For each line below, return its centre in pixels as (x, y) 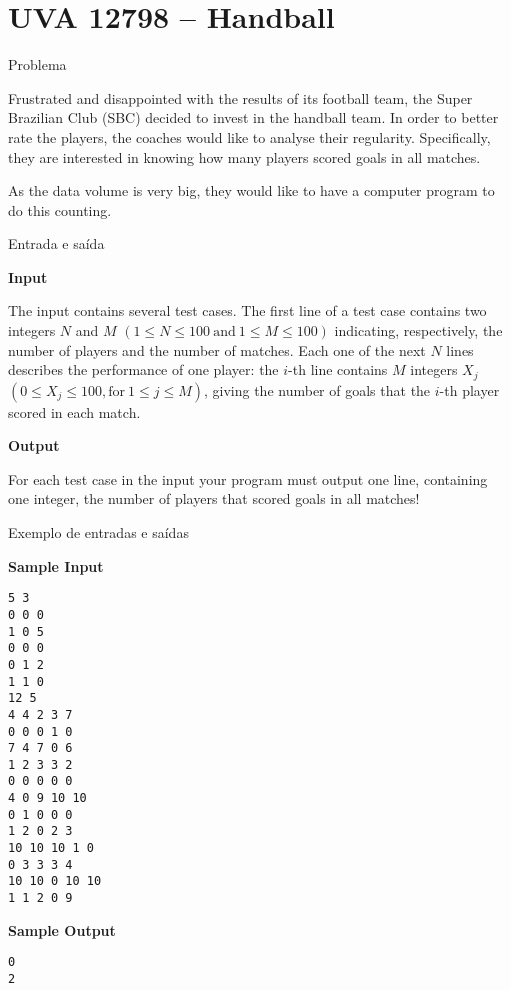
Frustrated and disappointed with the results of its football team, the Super (240, 97)
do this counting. (60, 209)
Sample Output (62, 929)
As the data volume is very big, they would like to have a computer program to (251, 190)
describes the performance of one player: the (143, 369)
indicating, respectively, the (418, 330)
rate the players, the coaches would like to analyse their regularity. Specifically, (249, 136)
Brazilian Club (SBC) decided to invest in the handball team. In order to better (253, 117)
